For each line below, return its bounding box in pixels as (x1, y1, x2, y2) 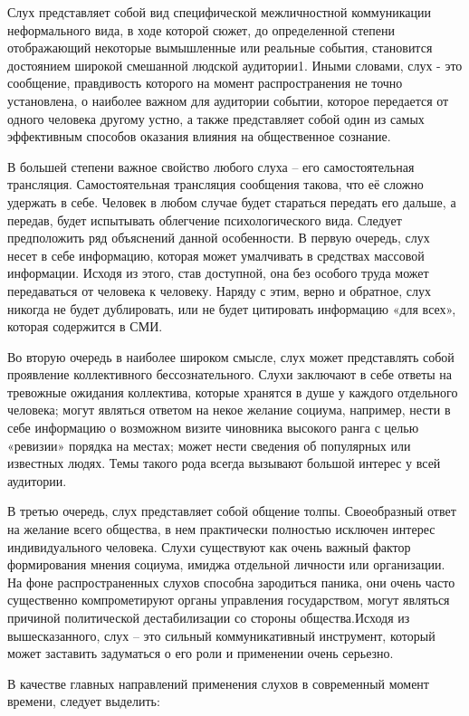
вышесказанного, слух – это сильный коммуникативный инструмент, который (7, 625, 435, 644)
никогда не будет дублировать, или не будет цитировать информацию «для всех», (7, 299, 456, 318)
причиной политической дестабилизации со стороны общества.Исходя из (7, 608, 410, 626)
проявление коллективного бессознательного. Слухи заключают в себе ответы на (7, 365, 453, 384)
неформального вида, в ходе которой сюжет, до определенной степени (7, 20, 395, 39)
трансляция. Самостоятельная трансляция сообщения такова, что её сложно (7, 175, 424, 194)
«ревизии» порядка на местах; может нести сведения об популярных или (7, 435, 411, 454)
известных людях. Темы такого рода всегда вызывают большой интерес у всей (7, 453, 441, 473)
